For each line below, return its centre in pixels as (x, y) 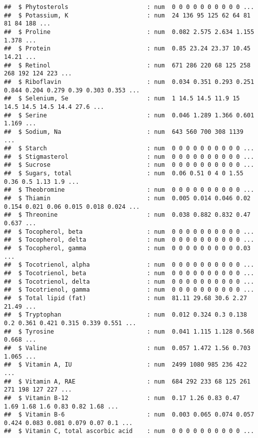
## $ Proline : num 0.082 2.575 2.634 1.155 (129, 32)
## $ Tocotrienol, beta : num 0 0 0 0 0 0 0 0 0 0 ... (129, 273)
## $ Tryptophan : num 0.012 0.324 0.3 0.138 (126, 315)
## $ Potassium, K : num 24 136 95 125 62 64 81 (127, 15)
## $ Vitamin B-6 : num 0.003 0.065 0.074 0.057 (129, 415)
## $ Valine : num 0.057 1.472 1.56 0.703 (127, 348)
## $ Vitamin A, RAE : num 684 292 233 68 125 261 (127, 381)
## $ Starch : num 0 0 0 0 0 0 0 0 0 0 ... (129, 149)
